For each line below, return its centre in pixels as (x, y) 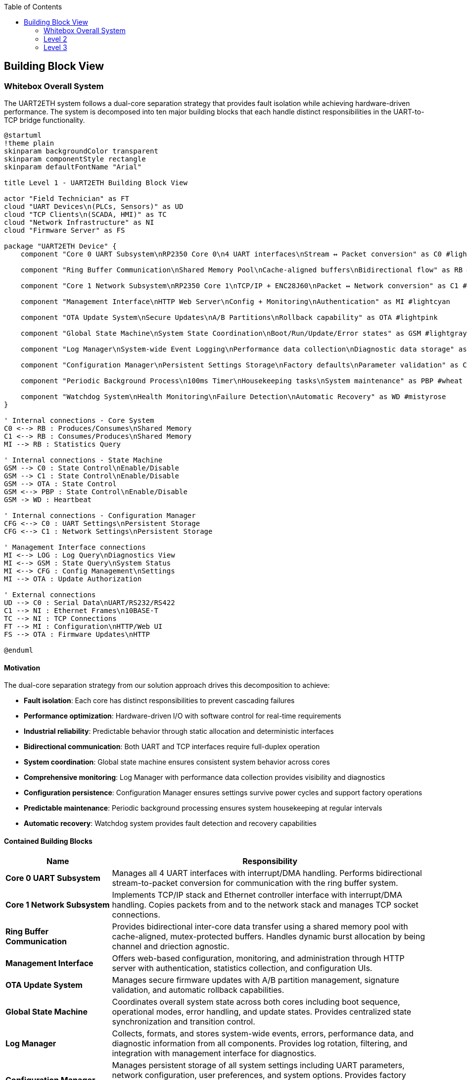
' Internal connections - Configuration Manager (100, 516)
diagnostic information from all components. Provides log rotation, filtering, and (260, 1043)
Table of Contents (33, 7)
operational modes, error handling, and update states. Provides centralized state (262, 1011)
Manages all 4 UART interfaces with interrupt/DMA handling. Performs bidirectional (267, 873)
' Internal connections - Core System (79, 421)
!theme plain (29, 143)
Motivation (22, 668)
